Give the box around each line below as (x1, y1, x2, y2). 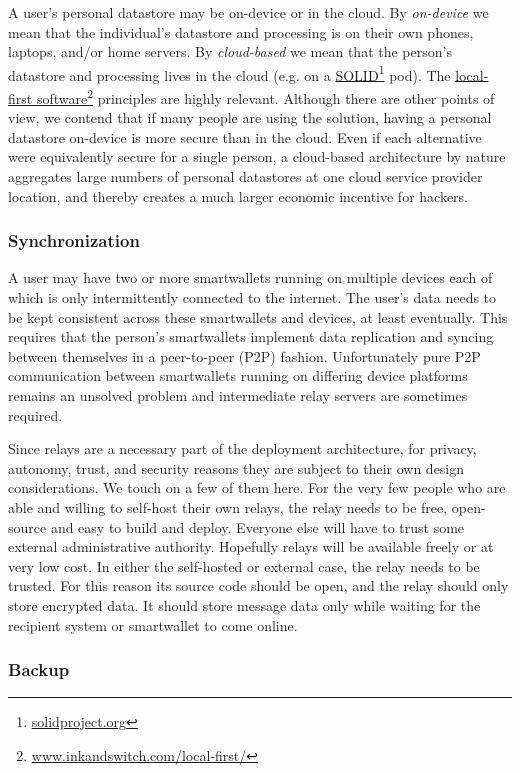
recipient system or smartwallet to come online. (8, 614, 298, 635)
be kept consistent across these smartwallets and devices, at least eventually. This (8, 306, 508, 327)
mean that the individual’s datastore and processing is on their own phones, (8, 21, 474, 42)
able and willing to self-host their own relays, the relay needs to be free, (8, 497, 448, 517)
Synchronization (8, 228, 140, 253)
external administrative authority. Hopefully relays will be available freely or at (8, 536, 494, 557)
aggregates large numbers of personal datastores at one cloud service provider (8, 166, 483, 187)
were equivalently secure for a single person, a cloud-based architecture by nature (8, 146, 506, 167)
